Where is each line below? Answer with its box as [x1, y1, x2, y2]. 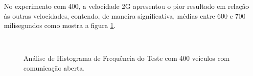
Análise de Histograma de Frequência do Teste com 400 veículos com [23, 53, 230, 63]
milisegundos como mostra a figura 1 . [4, 20, 116, 30]
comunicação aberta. [23, 62, 85, 73]
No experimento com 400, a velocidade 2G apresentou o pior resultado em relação [4, 1, 249, 11]
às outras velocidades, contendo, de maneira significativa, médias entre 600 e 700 [4, 10, 246, 21]
